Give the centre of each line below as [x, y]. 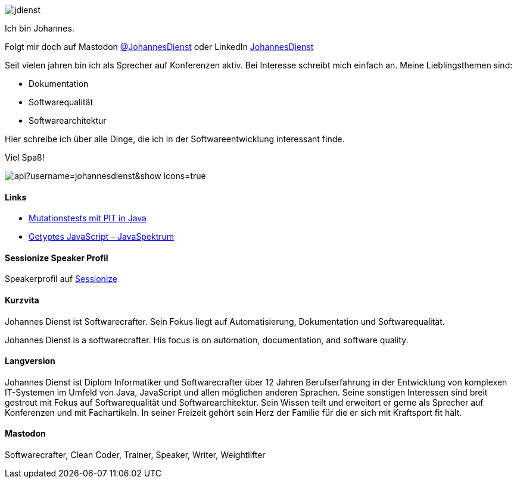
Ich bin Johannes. [40, 28]
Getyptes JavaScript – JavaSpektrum [102, 237]
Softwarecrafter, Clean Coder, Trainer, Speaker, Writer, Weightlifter [135, 455]
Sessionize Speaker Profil [57, 258]
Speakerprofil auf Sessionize [61, 279]
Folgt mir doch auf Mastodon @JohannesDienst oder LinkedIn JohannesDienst [159, 47]
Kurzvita [22, 300]
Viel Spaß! [25, 157]
